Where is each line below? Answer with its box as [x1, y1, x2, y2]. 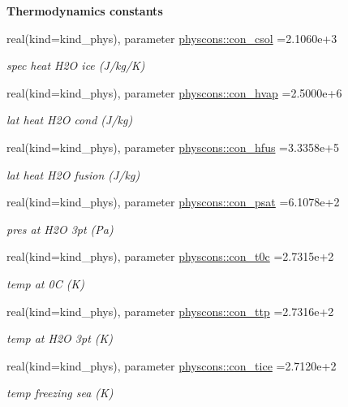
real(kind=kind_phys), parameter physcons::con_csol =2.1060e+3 [6, 29, 337, 46]
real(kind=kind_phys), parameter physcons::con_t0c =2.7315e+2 [6, 248, 334, 265]
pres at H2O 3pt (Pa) [6, 220, 114, 237]
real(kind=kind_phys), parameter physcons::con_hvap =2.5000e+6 [6, 84, 342, 101]
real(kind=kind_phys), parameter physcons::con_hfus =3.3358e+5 [6, 138, 340, 155]
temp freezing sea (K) [6, 384, 114, 401]
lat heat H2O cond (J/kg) [6, 111, 133, 128]
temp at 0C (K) [6, 275, 84, 292]
